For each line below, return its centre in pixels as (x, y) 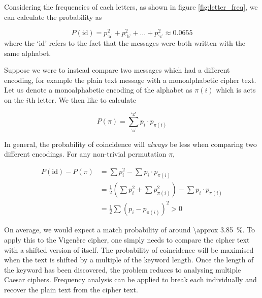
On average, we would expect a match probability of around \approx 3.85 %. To (130, 230)
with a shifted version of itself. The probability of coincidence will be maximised (129, 249)
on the (14, 100)
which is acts (236, 90)
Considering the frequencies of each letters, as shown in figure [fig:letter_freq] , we (131, 7)
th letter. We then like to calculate (82, 100)
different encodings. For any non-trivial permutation (85, 154)
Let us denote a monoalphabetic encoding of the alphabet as (98, 90)
